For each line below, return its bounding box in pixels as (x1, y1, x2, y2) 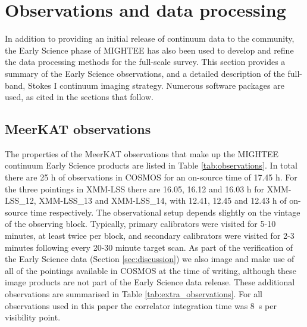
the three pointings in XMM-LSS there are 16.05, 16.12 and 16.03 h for (5, 182, 265, 195)
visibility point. (5, 311, 61, 323)
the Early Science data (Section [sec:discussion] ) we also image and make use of (5, 253, 295, 265)
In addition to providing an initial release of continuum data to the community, (5, 32, 295, 45)
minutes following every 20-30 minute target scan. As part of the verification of (5, 241, 293, 253)
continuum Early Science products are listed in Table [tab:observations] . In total (5, 159, 297, 172)
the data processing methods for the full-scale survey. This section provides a (5, 55, 286, 68)
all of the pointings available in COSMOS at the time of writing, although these (5, 264, 296, 276)
